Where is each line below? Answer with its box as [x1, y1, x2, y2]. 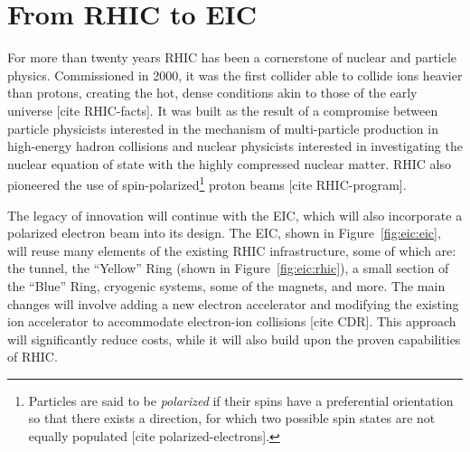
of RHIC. [7, 347, 58, 366]
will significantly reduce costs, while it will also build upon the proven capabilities [7, 329, 461, 348]
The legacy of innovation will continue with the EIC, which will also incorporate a [7, 205, 463, 224]
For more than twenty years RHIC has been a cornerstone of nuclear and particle [7, 48, 457, 67]
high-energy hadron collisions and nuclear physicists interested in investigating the [7, 137, 463, 155]
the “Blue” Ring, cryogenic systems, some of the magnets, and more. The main [7, 276, 446, 295]
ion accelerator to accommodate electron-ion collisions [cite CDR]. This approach [7, 312, 456, 331]
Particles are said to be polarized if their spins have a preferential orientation [28, 391, 454, 410]
